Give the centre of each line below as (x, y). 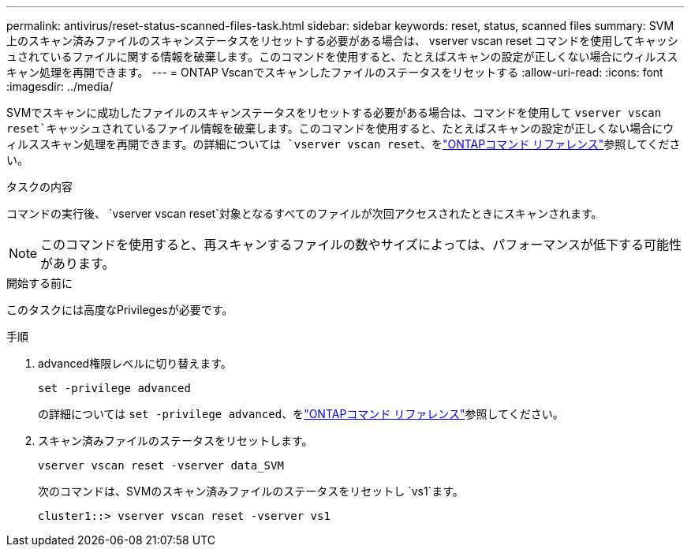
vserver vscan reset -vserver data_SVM (161, 465)
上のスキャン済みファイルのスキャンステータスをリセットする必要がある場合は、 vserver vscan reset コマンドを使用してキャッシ (342, 41)
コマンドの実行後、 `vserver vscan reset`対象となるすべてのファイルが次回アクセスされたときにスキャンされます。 (304, 213)
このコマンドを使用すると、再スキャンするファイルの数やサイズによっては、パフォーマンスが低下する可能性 (361, 245)
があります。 (78, 263)
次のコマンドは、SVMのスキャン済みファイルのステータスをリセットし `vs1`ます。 (251, 491)
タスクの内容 (39, 187)
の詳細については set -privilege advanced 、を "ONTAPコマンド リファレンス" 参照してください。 (301, 414)
